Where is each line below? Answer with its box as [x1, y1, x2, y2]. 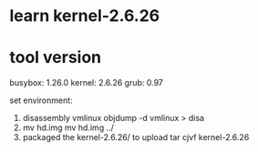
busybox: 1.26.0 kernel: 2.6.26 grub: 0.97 [9, 77, 164, 88]
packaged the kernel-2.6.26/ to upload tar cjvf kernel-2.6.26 [22, 132, 250, 143]
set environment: [9, 95, 73, 106]
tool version [9, 47, 102, 68]
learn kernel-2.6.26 [9, 5, 160, 26]
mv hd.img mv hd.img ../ [22, 122, 114, 133]
